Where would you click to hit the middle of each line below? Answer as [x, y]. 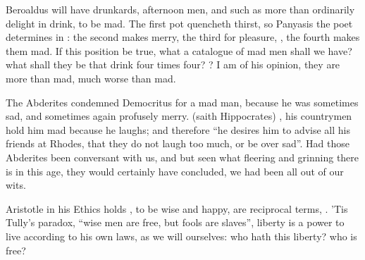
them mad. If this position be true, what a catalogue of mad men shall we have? [179, 50]
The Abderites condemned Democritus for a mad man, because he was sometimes [182, 102]
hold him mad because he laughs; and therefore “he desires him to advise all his [178, 129]
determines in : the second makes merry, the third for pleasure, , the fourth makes [183, 37]
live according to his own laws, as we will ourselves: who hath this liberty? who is [181, 236]
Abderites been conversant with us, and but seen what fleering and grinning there [182, 157]
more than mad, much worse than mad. [91, 78]
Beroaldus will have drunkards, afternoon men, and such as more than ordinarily [180, 9]
